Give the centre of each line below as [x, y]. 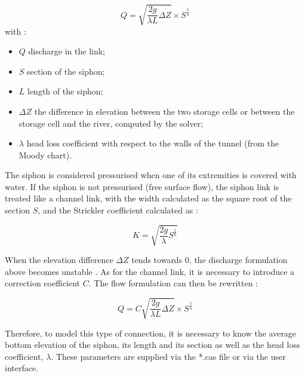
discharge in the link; [67, 51]
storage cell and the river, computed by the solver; [111, 123]
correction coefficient [43, 283]
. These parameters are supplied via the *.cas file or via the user [168, 356]
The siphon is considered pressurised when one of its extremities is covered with [151, 175]
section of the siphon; [66, 71]
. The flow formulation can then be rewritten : [173, 283]
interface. [22, 368]
